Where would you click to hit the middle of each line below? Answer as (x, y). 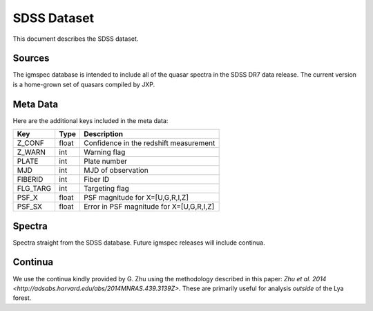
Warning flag (105, 152)
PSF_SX (30, 207)
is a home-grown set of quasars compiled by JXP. (84, 84)
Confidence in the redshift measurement (150, 143)
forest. (22, 298)
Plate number (106, 161)
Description (104, 134)
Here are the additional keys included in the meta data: (90, 120)
